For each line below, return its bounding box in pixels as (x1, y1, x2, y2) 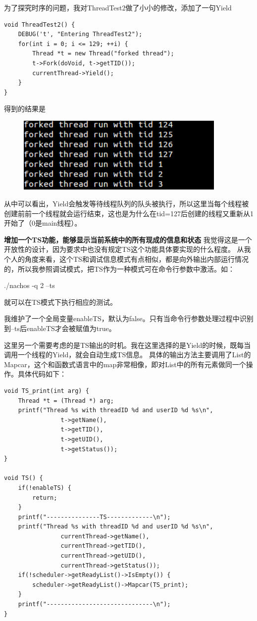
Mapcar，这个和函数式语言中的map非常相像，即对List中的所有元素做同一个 (4, 359, 246, 369)
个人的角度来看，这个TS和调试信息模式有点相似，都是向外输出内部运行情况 (4, 254, 249, 264)
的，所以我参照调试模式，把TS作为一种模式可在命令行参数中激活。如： (4, 263, 235, 274)
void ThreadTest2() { (4, 21, 75, 28)
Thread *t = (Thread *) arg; (18, 397, 114, 404)
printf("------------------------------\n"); (18, 601, 171, 608)
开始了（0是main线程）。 (4, 218, 82, 228)
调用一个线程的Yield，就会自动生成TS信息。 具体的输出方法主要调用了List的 (4, 349, 251, 360)
